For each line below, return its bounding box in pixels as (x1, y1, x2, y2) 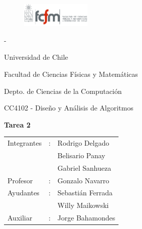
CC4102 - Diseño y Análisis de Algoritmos (4, 102, 133, 113)
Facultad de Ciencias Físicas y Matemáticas (4, 68, 138, 79)
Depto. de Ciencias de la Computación (4, 85, 122, 96)
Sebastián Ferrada (57, 187, 113, 198)
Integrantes (7, 138, 42, 148)
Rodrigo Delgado (57, 138, 109, 148)
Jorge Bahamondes (57, 212, 115, 223)
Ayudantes (7, 187, 39, 198)
